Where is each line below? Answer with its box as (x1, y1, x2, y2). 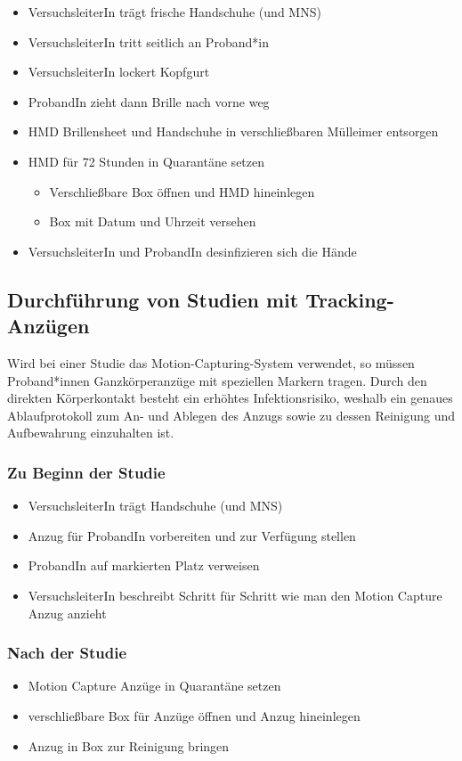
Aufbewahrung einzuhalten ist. (7, 423, 174, 442)
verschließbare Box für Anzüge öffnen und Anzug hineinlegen (28, 706, 361, 724)
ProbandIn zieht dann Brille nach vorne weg (28, 92, 270, 110)
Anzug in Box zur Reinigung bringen (28, 736, 230, 755)
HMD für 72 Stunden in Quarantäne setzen (28, 151, 265, 170)
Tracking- (305, 285, 394, 313)
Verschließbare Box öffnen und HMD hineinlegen (49, 182, 315, 200)
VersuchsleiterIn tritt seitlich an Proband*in (28, 32, 269, 51)
